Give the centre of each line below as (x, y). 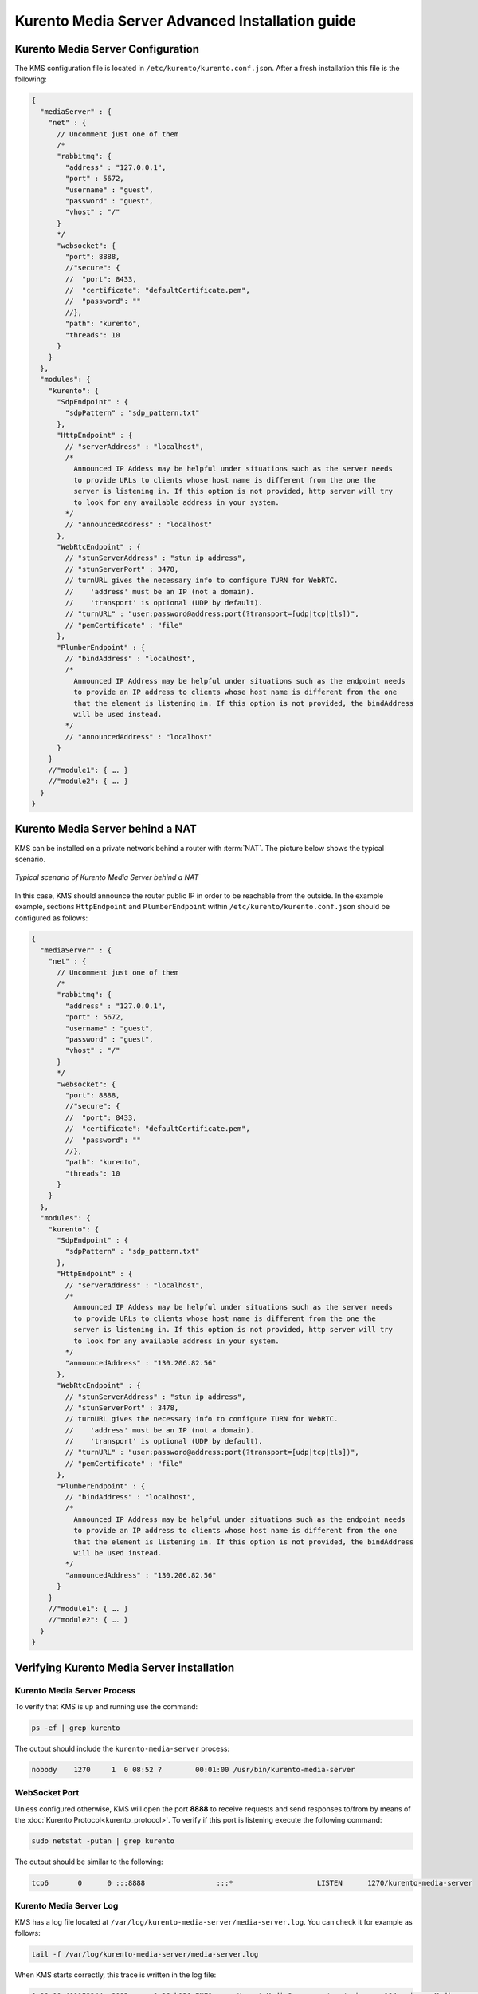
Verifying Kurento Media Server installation (125, 1667)
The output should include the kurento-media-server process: (122, 1748)
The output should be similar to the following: (89, 1862)
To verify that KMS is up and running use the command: (106, 1706)
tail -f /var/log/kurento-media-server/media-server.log (145, 1954)
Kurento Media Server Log (67, 1906)
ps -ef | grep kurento (76, 1728)
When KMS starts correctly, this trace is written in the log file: (116, 1975)
